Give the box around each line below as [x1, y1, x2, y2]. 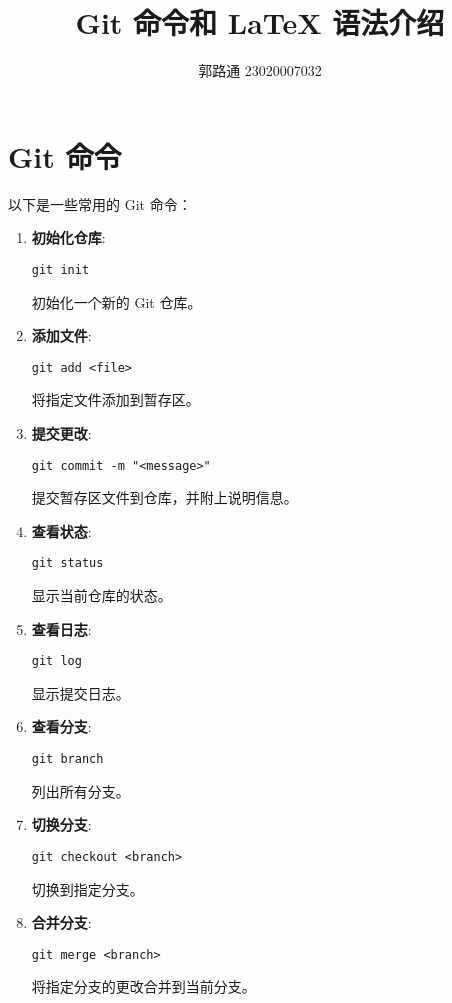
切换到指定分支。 [31, 878, 144, 899]
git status [31, 556, 104, 571]
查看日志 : [31, 618, 92, 639]
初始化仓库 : [31, 227, 106, 248]
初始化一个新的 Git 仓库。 [31, 291, 202, 312]
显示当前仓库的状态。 [31, 585, 172, 606]
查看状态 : [31, 520, 92, 541]
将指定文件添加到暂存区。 [31, 389, 200, 410]
